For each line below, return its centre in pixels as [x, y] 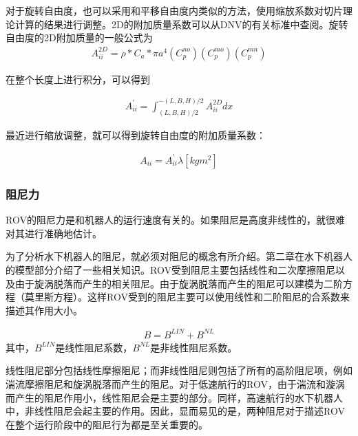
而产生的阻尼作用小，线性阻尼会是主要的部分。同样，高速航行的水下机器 [169, 397]
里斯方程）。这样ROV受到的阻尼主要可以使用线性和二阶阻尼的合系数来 [192, 297]
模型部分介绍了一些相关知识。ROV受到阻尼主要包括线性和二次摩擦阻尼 [175, 269]
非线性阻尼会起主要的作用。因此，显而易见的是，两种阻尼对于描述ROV [185, 411]
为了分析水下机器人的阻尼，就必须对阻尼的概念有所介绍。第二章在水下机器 [174, 256]
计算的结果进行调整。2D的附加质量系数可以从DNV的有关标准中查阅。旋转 [181, 24]
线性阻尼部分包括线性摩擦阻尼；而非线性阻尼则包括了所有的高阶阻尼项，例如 [179, 370]
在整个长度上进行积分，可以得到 [78, 79]
